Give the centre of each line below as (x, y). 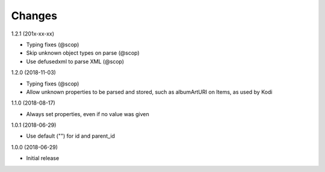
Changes (34, 16)
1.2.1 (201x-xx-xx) (32, 34)
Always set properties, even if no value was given (88, 114)
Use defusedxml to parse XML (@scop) (75, 61)
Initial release (43, 158)
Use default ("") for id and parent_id (71, 136)
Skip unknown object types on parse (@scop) (83, 53)
